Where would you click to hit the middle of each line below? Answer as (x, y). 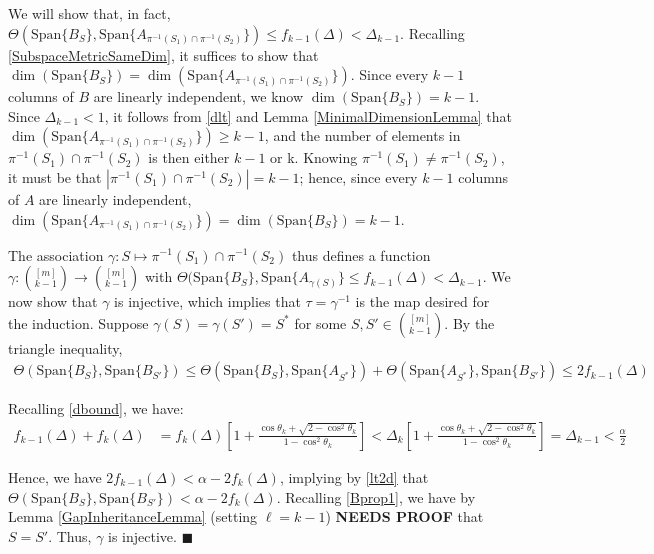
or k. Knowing (314, 157)
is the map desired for (422, 301)
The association (56, 254)
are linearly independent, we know (198, 96)
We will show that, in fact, (89, 13)
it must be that (55, 176)
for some (320, 322)
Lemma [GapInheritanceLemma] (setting (133, 516)
